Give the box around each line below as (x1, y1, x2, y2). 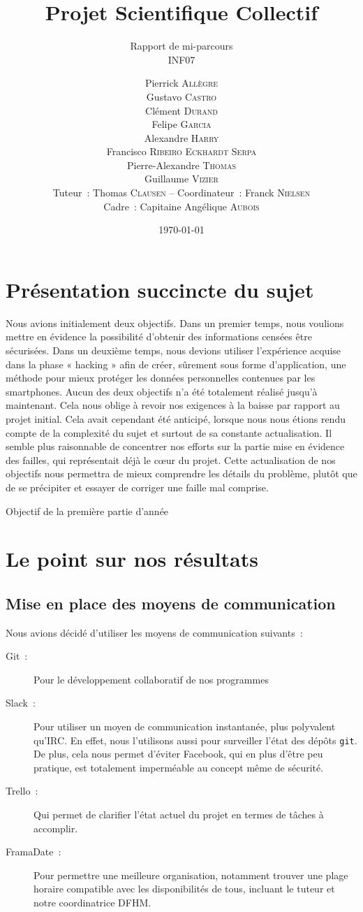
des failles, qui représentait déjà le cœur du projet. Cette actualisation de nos (6, 452, 336, 467)
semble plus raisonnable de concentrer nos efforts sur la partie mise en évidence (6, 439, 345, 454)
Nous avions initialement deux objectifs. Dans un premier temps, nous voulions (6, 315, 344, 330)
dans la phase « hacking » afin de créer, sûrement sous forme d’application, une (6, 356, 346, 371)
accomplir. (34, 820, 78, 835)
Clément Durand (145, 103, 218, 117)
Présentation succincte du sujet (6, 275, 314, 303)
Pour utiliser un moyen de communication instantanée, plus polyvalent (34, 719, 336, 734)
